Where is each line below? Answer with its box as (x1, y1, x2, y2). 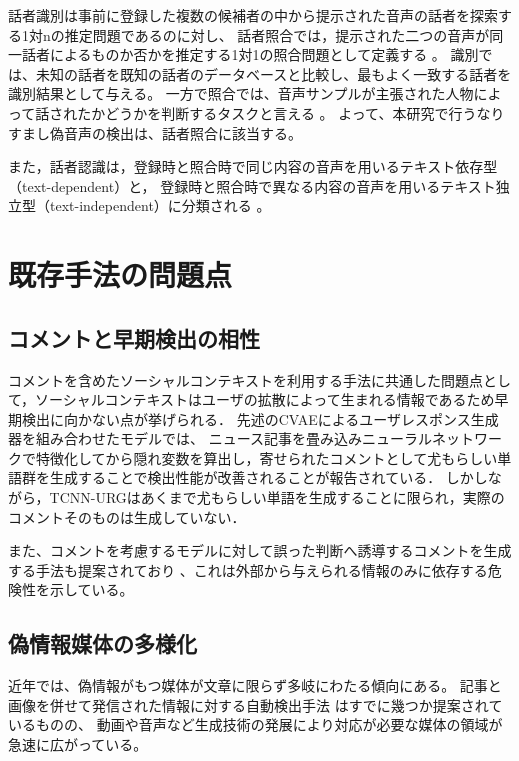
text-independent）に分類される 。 (49, 195, 271, 216)
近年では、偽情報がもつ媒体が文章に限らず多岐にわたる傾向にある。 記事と (8, 675, 502, 696)
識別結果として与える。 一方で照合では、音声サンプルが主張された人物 (8, 83, 474, 104)
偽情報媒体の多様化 (8, 628, 197, 659)
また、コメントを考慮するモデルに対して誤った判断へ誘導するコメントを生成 (8, 540, 512, 561)
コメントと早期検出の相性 (8, 322, 260, 353)
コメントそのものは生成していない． (8, 506, 246, 527)
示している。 (49, 579, 134, 600)
